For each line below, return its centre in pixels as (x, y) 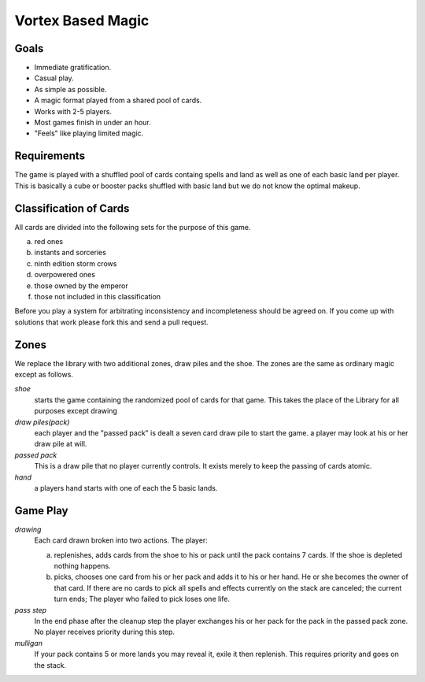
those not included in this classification (98, 296)
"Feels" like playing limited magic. (89, 133)
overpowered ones (65, 275)
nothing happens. (82, 566)
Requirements (50, 156)
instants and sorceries (70, 253)
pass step (31, 610)
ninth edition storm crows (76, 263)
